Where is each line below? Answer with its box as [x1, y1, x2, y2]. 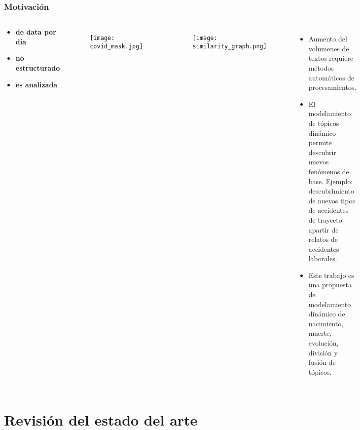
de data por [15, 27, 56, 37]
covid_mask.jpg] [90, 42, 143, 50]
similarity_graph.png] [192, 42, 267, 50]
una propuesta [308, 279, 352, 290]
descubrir [308, 147, 336, 157]
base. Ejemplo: [308, 176, 353, 186]
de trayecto [308, 214, 342, 225]
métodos [308, 63, 334, 73]
